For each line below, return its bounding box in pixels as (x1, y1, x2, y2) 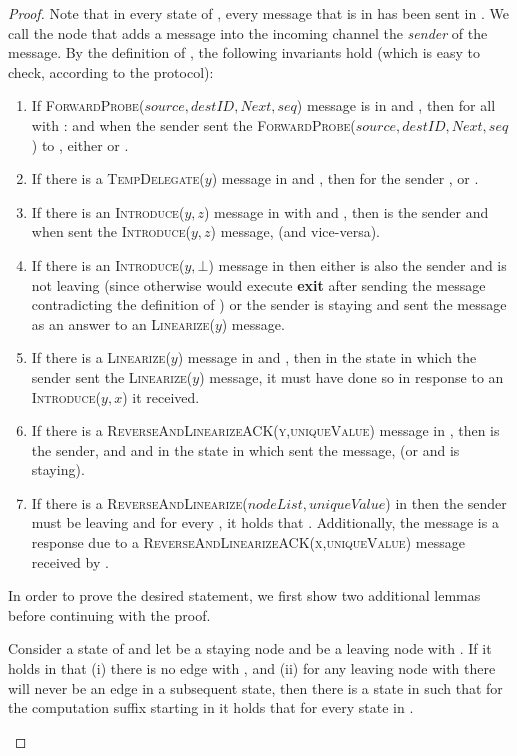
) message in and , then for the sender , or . (211, 168, 479, 189)
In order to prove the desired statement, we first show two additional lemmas (8, 585, 481, 606)
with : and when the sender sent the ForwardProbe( (31, 114, 356, 135)
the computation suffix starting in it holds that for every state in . (8, 697, 414, 718)
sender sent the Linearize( (31, 366, 193, 387)
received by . (31, 551, 109, 572)
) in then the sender (385, 492, 507, 513)
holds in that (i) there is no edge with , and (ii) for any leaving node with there (8, 658, 496, 679)
